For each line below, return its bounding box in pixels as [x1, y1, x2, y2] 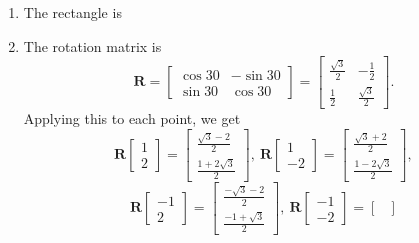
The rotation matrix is [23, 35, 162, 56]
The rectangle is [23, 2, 122, 22]
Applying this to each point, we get [23, 108, 241, 129]
